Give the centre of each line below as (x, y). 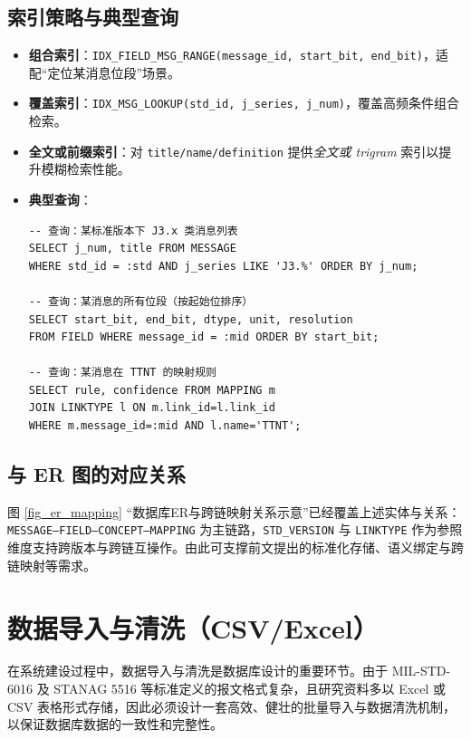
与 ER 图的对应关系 (97, 474)
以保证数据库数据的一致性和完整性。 (115, 724)
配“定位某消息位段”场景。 (105, 72)
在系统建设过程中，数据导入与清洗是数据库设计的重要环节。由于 (197, 671)
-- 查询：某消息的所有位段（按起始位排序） (141, 301)
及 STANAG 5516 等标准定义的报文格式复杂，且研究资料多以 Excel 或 (241, 689)
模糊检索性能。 (86, 169)
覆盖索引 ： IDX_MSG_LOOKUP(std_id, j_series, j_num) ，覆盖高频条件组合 (244, 103)
